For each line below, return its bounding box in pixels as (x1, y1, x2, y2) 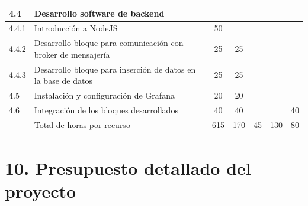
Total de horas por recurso (34, 118, 130, 130)
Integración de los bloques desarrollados (34, 103, 178, 116)
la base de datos (34, 74, 92, 87)
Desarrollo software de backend (34, 6, 165, 19)
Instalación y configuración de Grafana (34, 89, 175, 102)
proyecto (5, 179, 76, 203)
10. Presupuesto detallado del (5, 156, 251, 180)
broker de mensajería (34, 48, 110, 60)
